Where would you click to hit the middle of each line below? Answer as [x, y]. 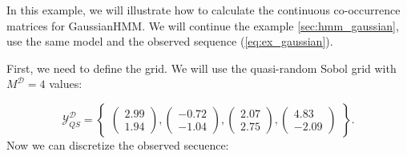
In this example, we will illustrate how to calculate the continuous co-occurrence [203, 10]
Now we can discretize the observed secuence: [118, 144]
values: [66, 84]
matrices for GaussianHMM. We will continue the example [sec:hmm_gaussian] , [203, 25]
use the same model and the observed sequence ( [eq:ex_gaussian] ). [170, 41]
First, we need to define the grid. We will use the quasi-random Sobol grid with [201, 68]
